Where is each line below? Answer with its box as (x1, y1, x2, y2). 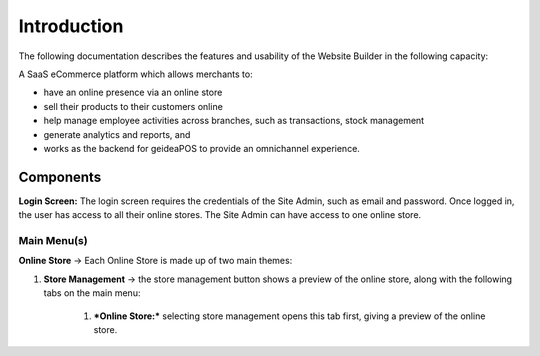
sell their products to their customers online (43, 100, 224, 112)
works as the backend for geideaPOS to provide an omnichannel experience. (43, 142, 360, 154)
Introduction (18, 15, 124, 37)
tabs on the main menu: (43, 287, 141, 299)
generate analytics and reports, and (43, 128, 191, 140)
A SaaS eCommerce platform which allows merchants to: (18, 68, 254, 80)
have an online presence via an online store (43, 86, 223, 99)
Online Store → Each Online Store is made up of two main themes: (18, 255, 293, 267)
